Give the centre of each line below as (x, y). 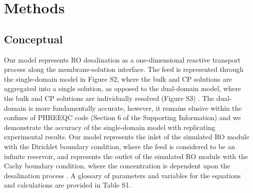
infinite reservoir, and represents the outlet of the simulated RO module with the (126, 156)
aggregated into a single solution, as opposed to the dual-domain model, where (123, 88)
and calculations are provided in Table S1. (68, 185)
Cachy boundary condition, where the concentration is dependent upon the (117, 166)
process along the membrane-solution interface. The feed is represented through (124, 69)
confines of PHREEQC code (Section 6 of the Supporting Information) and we (122, 117)
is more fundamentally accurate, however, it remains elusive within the (135, 108)
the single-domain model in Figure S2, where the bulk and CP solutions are (118, 79)
